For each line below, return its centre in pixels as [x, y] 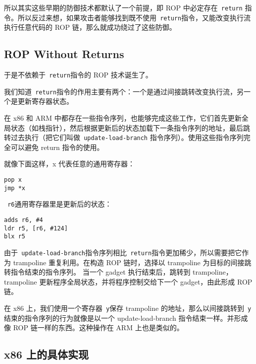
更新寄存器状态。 [45, 101]
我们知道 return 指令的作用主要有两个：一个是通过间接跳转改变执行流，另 [124, 91]
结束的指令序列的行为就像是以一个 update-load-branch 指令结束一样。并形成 [126, 318]
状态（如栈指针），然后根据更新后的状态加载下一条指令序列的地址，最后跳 [130, 127]
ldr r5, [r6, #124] [36, 228]
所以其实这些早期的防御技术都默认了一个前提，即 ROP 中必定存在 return [123, 7]
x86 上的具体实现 [46, 354]
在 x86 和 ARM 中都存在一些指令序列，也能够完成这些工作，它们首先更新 [123, 118]
